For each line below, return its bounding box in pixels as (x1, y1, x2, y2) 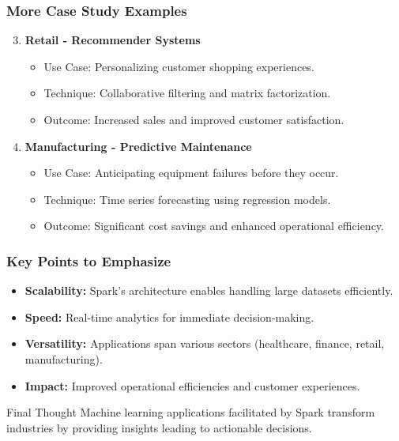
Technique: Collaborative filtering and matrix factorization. (43, 85, 331, 101)
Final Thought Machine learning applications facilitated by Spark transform (6, 404, 375, 420)
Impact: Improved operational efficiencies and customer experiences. (24, 377, 360, 394)
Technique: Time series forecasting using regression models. (43, 190, 331, 207)
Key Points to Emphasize (6, 251, 171, 270)
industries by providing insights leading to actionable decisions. (6, 419, 312, 435)
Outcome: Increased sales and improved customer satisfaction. (43, 111, 344, 127)
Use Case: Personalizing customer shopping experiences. (43, 58, 314, 74)
